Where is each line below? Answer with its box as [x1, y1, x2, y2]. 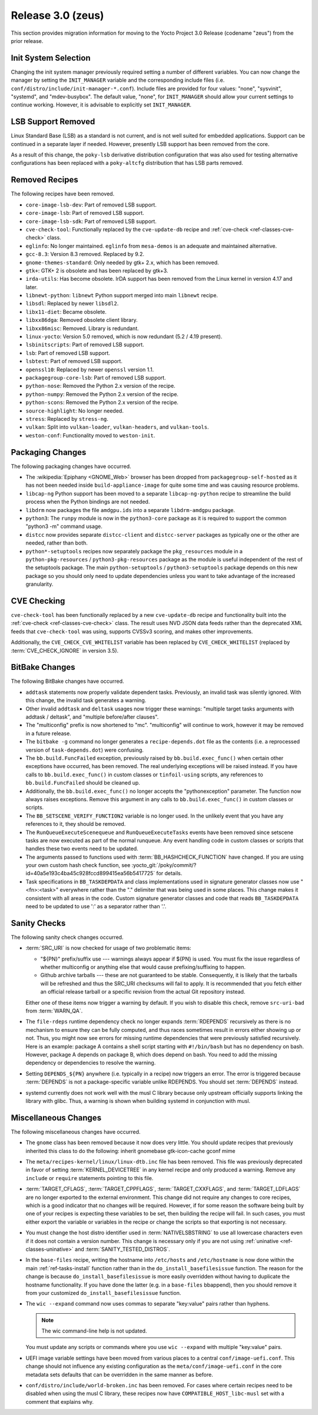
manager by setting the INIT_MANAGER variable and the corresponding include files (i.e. [11, 77, 225, 84]
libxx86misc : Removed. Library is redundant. [25, 324, 140, 332]
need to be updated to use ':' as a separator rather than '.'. [25, 903, 167, 910]
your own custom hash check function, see [25, 862, 131, 869]
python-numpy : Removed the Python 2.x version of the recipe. [25, 390, 179, 397]
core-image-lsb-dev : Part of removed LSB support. [25, 201, 157, 208]
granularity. [25, 580, 54, 588]
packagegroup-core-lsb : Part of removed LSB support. [25, 374, 166, 381]
